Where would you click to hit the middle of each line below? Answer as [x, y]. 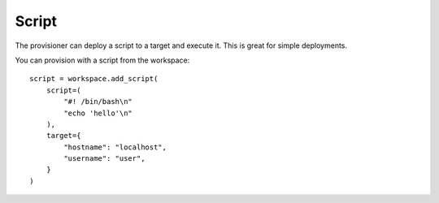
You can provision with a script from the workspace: [102, 60]
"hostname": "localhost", [115, 147]
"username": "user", [104, 159]
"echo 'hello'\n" [98, 113]
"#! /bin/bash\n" [98, 102]
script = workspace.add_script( [94, 79]
